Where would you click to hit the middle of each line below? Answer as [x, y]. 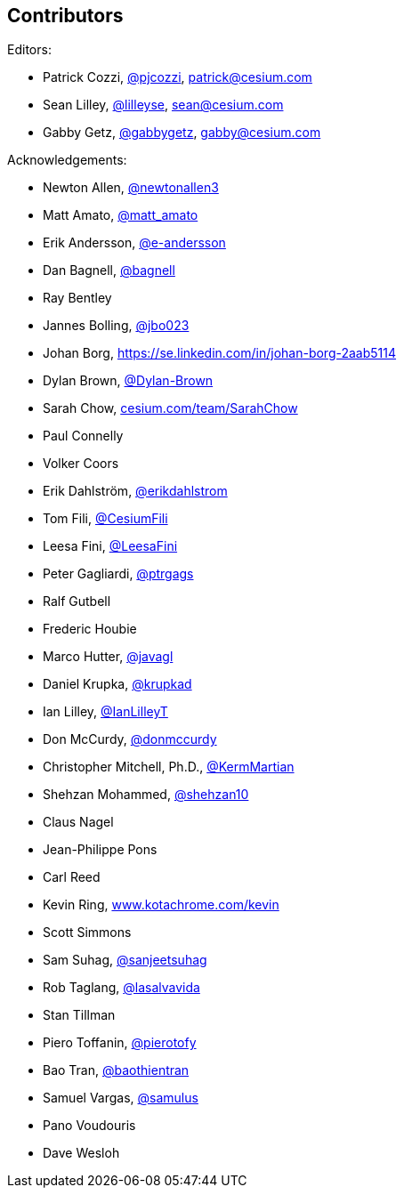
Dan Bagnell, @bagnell [109, 270]
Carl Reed [72, 877]
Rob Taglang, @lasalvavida [121, 988]
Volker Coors [81, 464]
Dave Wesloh [81, 1153]
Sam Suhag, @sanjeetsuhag [125, 960]
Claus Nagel [78, 822]
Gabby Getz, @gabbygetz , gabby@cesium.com [182, 133]
